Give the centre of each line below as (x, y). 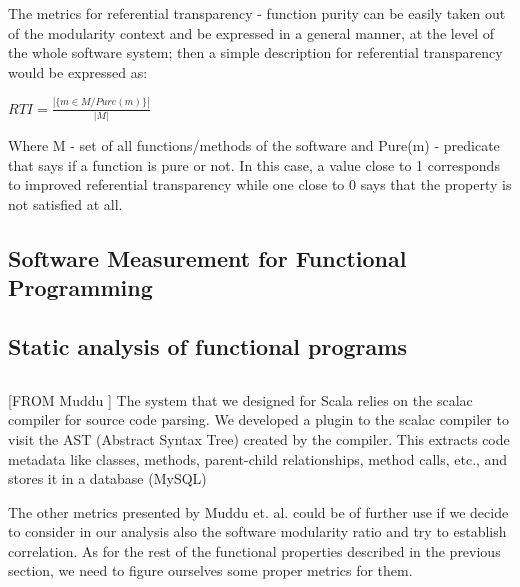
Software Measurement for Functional (207, 257)
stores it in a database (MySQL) (107, 478)
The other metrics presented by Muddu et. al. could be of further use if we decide (258, 511)
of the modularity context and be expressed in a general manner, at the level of (251, 32)
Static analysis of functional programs (207, 345)
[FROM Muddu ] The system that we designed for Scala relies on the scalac (240, 399)
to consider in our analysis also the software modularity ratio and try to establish (257, 531)
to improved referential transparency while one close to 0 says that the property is (260, 184)
